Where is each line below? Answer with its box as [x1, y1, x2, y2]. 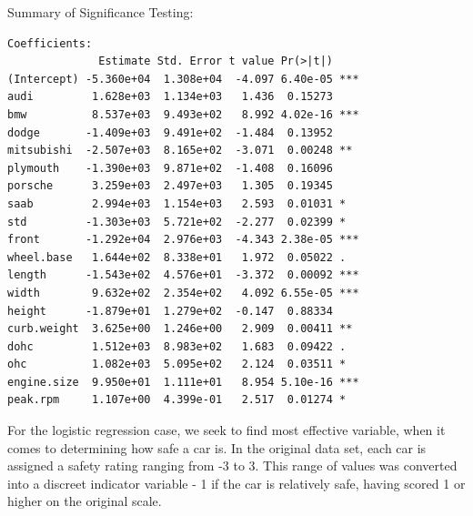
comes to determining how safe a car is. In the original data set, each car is [7, 438, 427, 457]
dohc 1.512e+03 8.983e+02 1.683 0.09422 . [7, 339, 347, 353]
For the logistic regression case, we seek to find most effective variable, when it [7, 420, 446, 440]
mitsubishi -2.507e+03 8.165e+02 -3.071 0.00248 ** [7, 144, 353, 157]
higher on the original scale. [7, 491, 162, 511]
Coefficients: [7, 36, 93, 50]
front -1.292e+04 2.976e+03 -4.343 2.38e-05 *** [7, 233, 359, 247]
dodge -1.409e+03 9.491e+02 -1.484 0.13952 [7, 126, 333, 139]
